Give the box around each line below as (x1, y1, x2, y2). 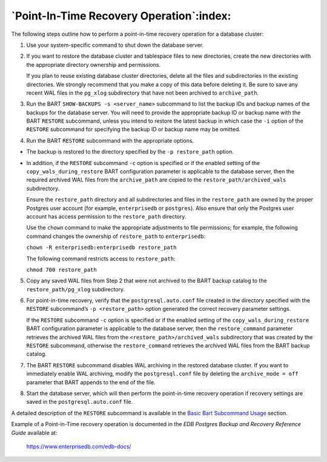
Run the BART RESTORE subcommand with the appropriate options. (26, 137, 194, 144)
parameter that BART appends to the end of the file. (26, 378, 156, 386)
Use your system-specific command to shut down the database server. (26, 41, 204, 49)
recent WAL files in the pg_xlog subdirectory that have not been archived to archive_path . (26, 89, 259, 97)
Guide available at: (11, 429, 58, 437)
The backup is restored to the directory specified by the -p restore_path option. (26, 148, 234, 155)
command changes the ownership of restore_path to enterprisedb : (26, 233, 206, 240)
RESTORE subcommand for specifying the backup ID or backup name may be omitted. (26, 126, 241, 133)
